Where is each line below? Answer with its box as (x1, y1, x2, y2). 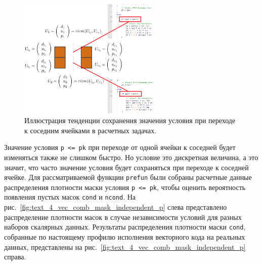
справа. (4, 251, 26, 262)
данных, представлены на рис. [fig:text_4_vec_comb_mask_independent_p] (4, 241, 246, 252)
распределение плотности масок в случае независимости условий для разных (4, 211, 242, 222)
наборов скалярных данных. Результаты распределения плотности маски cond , (4, 221, 246, 232)
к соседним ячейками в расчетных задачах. (24, 125, 157, 135)
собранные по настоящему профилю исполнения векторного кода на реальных (4, 231, 245, 242)
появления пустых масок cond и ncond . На (4, 192, 136, 202)
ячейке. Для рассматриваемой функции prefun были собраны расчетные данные (4, 172, 252, 182)
